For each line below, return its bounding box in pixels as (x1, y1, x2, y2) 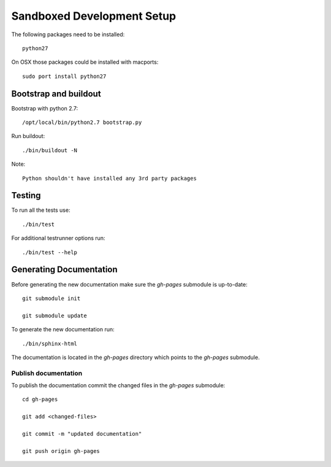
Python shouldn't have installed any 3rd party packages (22, 175, 197, 182)
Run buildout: (11, 133, 45, 140)
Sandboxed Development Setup (11, 9, 177, 23)
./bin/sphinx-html (22, 340, 78, 347)
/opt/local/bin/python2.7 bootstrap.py (22, 119, 142, 126)
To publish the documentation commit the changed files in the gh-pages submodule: (11, 382, 226, 389)
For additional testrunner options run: (11, 234, 105, 242)
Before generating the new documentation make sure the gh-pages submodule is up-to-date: (11, 280, 248, 288)
